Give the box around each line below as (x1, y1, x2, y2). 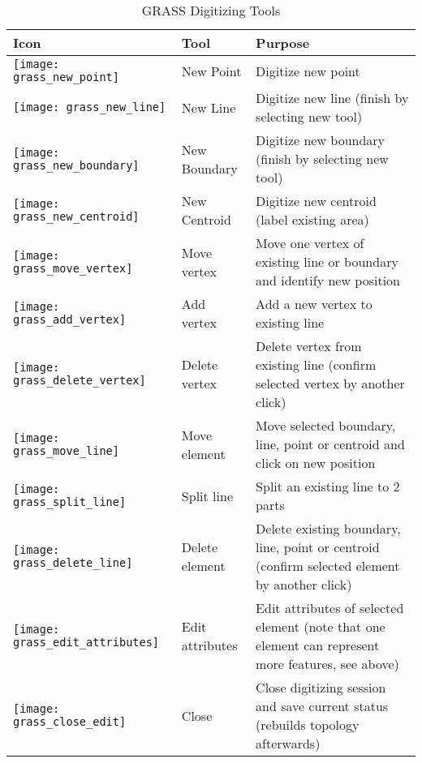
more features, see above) (256, 654, 399, 673)
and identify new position (256, 271, 400, 289)
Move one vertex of (256, 234, 364, 252)
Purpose (256, 33, 310, 52)
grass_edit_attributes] (13, 636, 160, 649)
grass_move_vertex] (13, 261, 133, 275)
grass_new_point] (13, 71, 119, 84)
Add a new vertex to (256, 294, 372, 313)
